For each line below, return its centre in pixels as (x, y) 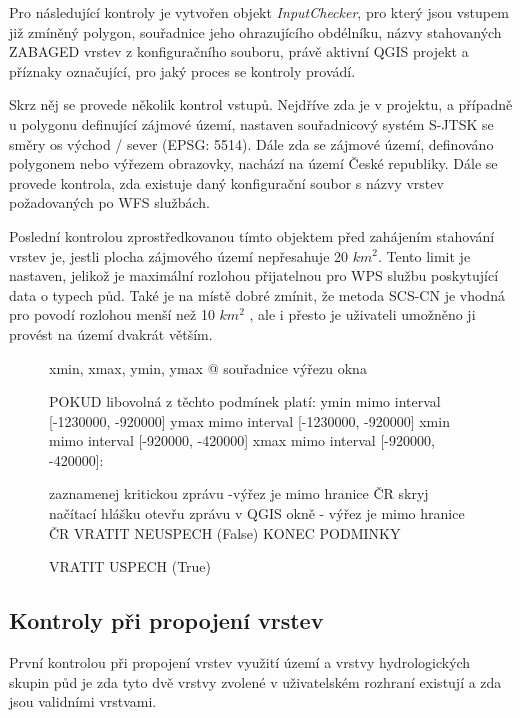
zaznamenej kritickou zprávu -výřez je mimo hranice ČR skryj (239, 493)
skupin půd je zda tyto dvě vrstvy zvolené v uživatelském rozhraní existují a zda (255, 681)
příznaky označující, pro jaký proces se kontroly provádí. (182, 70)
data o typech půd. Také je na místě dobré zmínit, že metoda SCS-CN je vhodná (257, 294)
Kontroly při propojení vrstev (166, 620)
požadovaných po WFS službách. (109, 202)
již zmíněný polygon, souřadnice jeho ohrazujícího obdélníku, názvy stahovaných (255, 31)
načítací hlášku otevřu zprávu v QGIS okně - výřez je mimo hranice (257, 513)
